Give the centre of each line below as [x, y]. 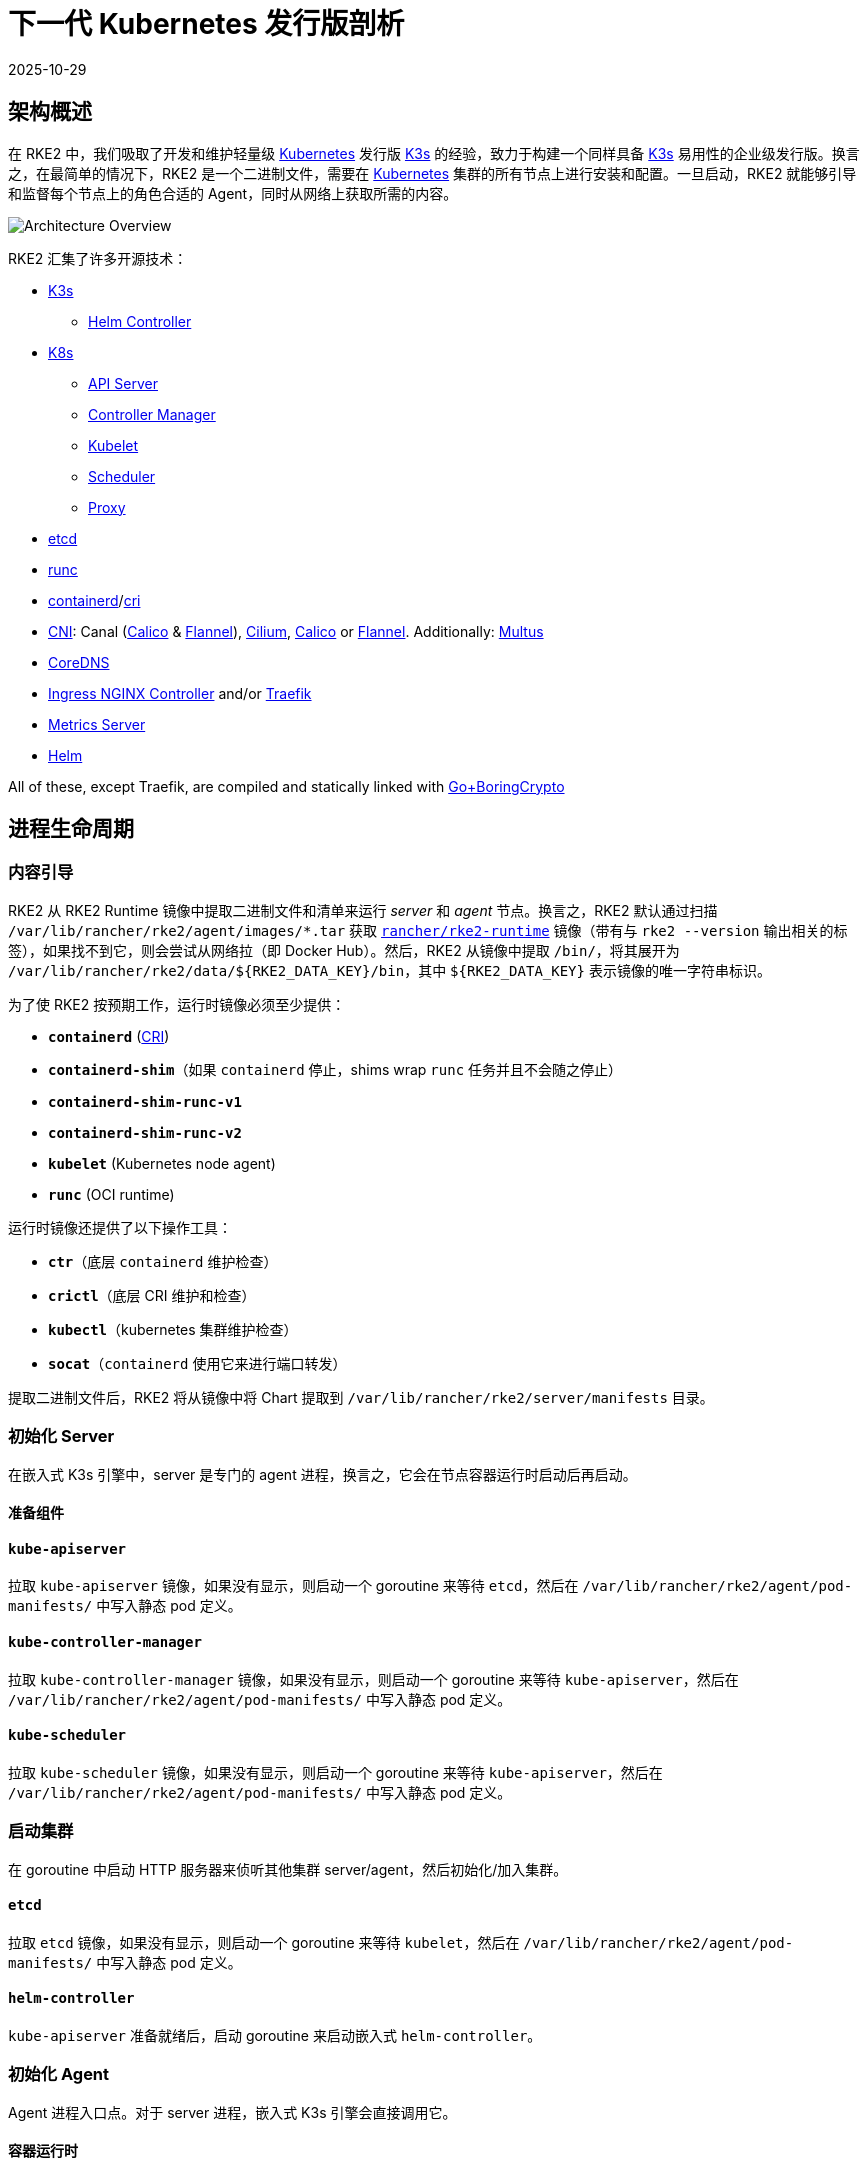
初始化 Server [61, 1436]
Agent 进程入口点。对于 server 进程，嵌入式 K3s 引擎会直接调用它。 [232, 2112]
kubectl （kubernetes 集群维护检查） [173, 1329]
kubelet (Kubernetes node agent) [162, 1163]
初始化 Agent [59, 2074]
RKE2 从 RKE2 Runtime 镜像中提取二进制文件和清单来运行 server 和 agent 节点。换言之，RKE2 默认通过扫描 [363, 910]
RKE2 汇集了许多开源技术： [98, 258]
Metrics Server [97, 724]
